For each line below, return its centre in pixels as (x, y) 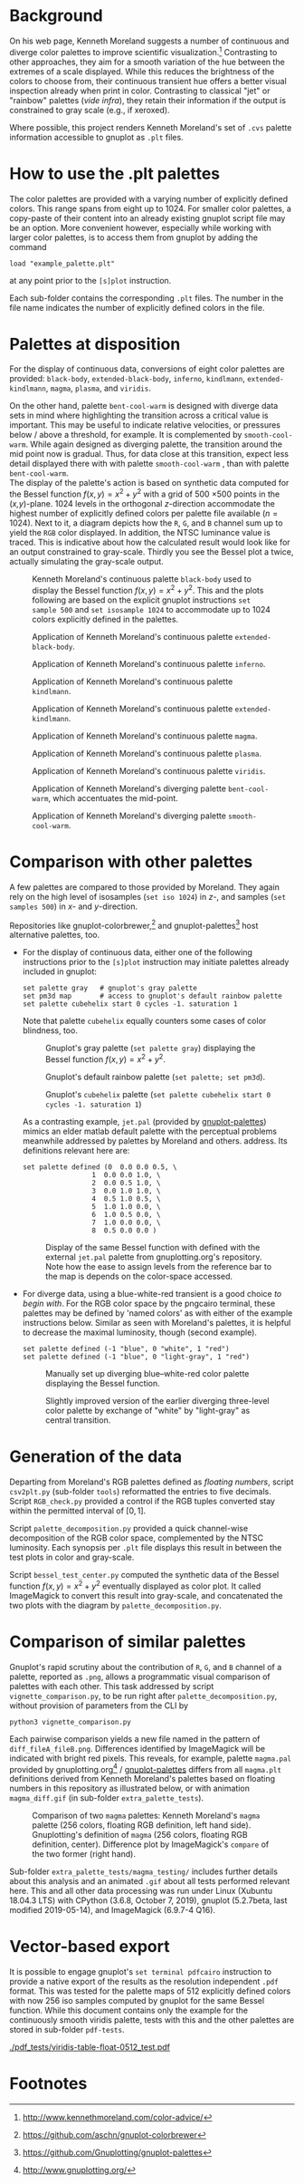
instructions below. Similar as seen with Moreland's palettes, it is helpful (157, 1323)
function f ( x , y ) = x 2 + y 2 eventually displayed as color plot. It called (135, 1585)
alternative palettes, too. (55, 935)
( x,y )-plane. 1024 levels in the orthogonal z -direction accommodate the (142, 504)
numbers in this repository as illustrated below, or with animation (130, 1788)
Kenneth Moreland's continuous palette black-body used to (142, 579)
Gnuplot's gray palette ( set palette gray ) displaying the (150, 1049)
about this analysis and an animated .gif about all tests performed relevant (150, 1881)
